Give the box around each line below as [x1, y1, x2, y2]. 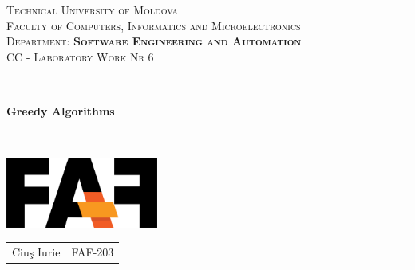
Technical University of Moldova [6, 2, 179, 18]
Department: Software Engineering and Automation [6, 33, 302, 49]
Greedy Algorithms [6, 102, 115, 119]
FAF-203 [71, 244, 114, 260]
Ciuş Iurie [12, 244, 61, 260]
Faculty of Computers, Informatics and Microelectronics [6, 17, 301, 33]
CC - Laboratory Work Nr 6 [6, 48, 154, 65]
